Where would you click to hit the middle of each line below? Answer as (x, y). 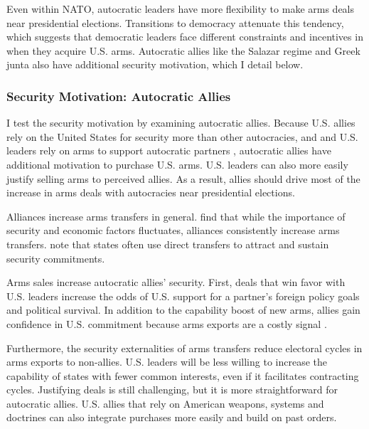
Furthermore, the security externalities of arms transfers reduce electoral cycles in (184, 348)
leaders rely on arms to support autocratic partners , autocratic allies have (169, 150)
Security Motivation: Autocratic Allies (119, 96)
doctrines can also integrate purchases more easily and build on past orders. (172, 417)
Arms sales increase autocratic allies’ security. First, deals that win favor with (176, 282)
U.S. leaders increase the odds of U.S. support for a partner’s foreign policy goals (183, 296)
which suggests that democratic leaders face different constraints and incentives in (185, 37)
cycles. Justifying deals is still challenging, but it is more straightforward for (172, 390)
